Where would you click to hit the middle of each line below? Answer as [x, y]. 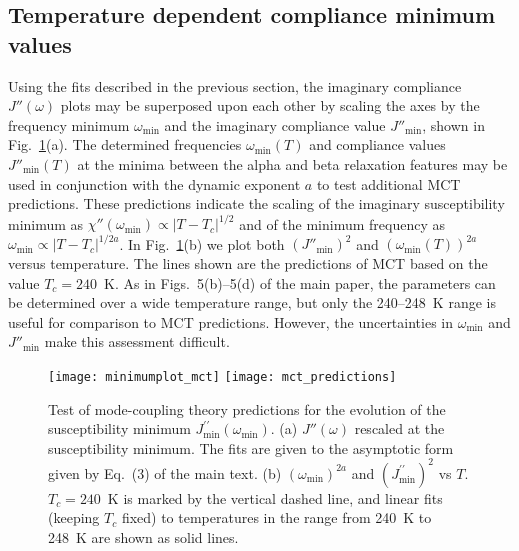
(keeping [74, 517]
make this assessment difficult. [137, 341]
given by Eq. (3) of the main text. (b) [165, 472]
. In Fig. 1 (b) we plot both [202, 243]
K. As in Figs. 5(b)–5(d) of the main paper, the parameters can [300, 282]
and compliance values [377, 144]
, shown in [453, 124]
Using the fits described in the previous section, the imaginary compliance [235, 85]
